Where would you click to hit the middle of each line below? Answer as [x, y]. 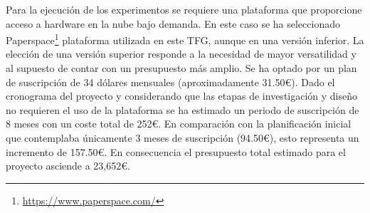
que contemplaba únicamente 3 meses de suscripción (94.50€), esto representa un [183, 137]
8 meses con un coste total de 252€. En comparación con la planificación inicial [179, 124]
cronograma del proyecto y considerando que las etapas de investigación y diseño [182, 96]
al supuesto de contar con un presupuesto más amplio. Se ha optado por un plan [181, 68]
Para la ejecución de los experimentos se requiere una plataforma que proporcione [184, 9]
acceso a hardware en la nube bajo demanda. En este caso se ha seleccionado [173, 23]
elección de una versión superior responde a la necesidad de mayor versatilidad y [181, 54]
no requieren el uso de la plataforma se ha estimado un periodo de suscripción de [183, 109]
